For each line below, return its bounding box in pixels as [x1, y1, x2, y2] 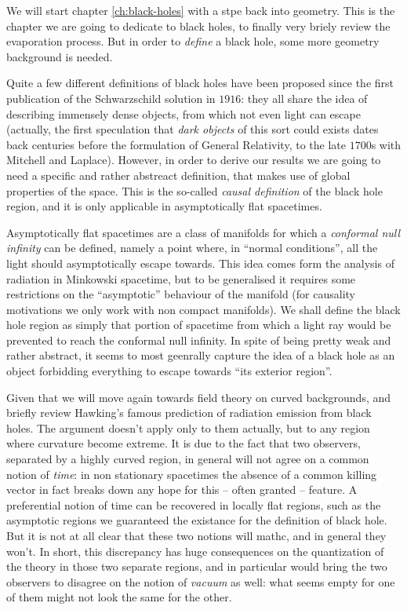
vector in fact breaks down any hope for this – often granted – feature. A [6, 481, 358, 498]
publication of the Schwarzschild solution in [6, 89, 216, 106]
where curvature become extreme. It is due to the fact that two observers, [6, 435, 361, 451]
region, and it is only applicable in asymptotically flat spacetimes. [6, 198, 322, 214]
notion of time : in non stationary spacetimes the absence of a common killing [6, 466, 377, 482]
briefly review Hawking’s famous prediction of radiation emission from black [6, 404, 372, 421]
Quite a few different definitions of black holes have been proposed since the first [6, 75, 394, 91]
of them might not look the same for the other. [6, 589, 232, 605]
